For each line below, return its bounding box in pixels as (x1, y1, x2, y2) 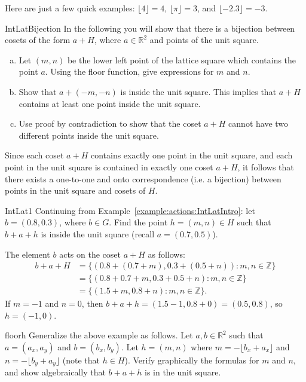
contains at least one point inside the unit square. (19, 97, 201, 109)
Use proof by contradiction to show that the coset (19, 117, 201, 130)
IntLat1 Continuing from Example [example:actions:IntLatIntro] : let (5, 204, 255, 216)
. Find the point (109, 216, 168, 228)
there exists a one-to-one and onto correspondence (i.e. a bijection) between (5, 172, 281, 185)
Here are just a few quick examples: (5, 2, 135, 14)
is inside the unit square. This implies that (120, 85, 277, 97)
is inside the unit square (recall (41, 227, 155, 240)
